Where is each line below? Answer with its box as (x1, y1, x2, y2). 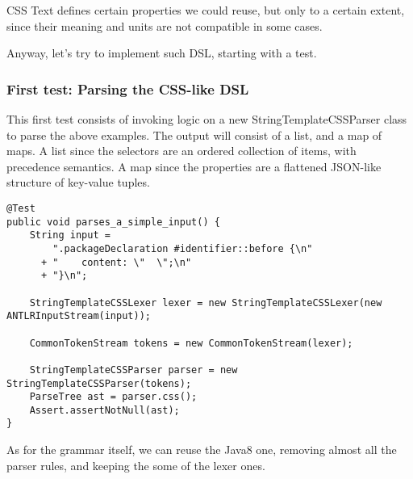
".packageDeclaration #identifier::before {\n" (52, 242, 313, 254)
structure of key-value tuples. (6, 174, 150, 191)
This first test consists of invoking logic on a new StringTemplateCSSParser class (6, 111, 407, 127)
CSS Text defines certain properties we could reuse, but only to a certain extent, (6, 2, 405, 18)
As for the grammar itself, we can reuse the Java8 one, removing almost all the (6, 441, 397, 458)
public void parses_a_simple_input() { (6, 216, 220, 228)
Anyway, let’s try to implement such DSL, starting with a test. (6, 44, 317, 61)
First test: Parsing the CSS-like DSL (6, 78, 249, 99)
